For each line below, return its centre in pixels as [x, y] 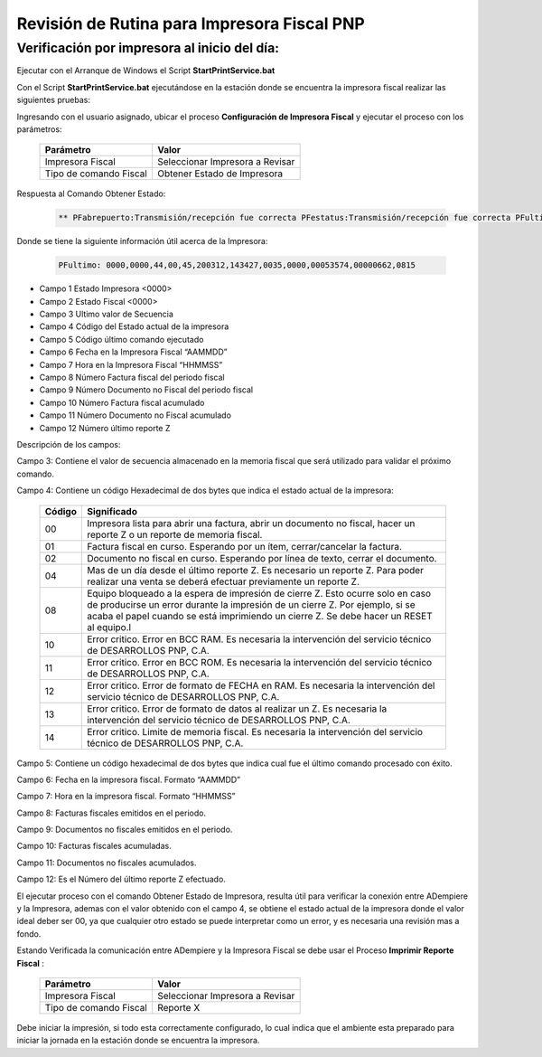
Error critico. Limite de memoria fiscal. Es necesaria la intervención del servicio [255, 731]
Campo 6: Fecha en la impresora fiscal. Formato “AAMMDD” [129, 779]
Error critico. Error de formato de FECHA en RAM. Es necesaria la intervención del [261, 685]
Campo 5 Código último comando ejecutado [121, 339]
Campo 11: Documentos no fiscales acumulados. [107, 863]
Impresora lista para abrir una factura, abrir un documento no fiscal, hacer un [251, 523]
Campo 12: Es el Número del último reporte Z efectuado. [121, 879]
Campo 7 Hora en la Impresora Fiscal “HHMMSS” [131, 364]
